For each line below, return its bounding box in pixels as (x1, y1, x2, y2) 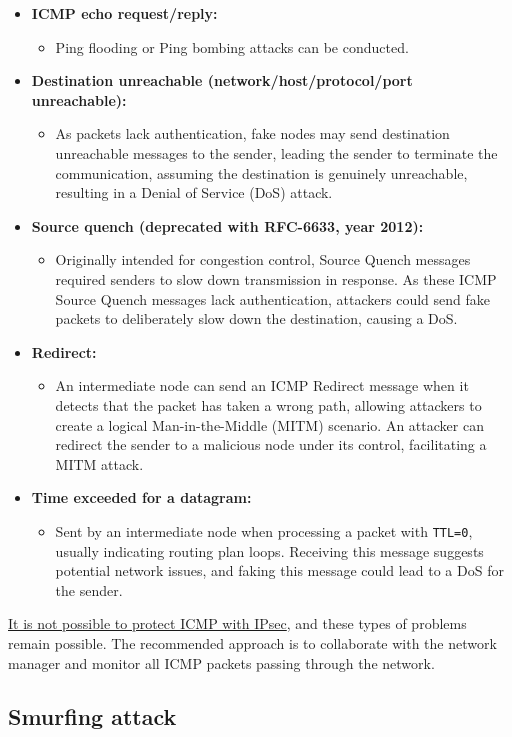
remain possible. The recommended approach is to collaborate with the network (8, 632, 497, 653)
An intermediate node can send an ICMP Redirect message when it (55, 375, 469, 396)
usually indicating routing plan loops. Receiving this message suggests (55, 540, 484, 561)
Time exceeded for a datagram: (31, 487, 252, 508)
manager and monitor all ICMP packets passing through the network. (8, 652, 435, 673)
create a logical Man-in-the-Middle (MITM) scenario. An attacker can (55, 414, 484, 435)
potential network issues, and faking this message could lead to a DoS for (55, 560, 504, 581)
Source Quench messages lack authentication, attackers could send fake (55, 288, 491, 309)
